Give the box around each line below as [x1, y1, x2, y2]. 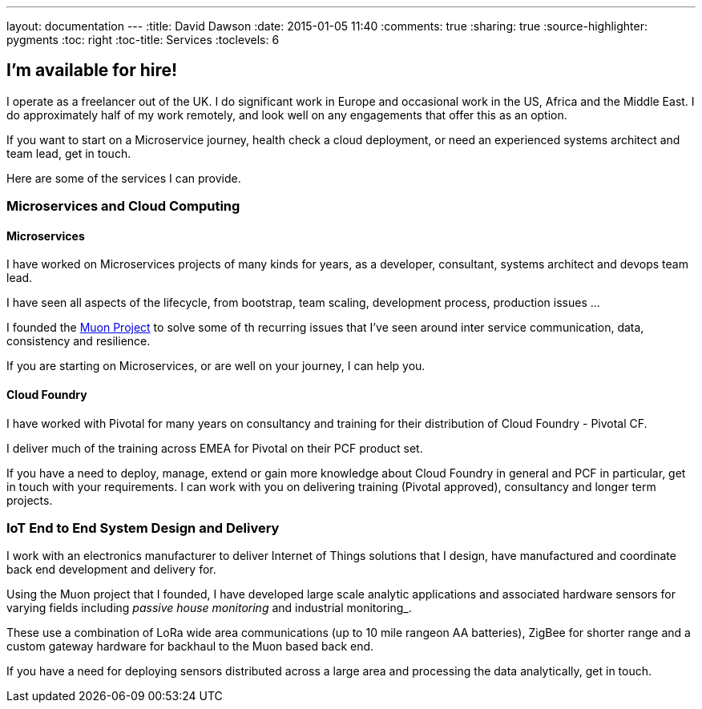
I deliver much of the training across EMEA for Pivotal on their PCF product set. [6, 441, 423, 455]
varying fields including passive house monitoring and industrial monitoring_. [6, 601, 412, 615]
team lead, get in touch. [6, 146, 131, 160]
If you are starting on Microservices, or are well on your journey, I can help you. [6, 359, 426, 373]
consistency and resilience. [6, 334, 151, 348]
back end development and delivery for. [6, 562, 216, 577]
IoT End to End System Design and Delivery [6, 520, 280, 537]
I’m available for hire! [6, 60, 178, 81]
